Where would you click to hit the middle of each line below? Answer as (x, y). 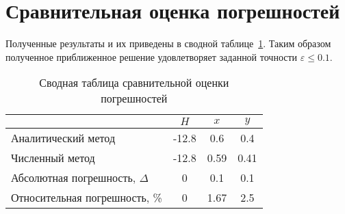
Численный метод (53, 158)
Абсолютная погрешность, (74, 178)
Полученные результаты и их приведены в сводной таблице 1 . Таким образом (168, 43)
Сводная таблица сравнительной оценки (134, 83)
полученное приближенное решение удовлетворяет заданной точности (152, 56)
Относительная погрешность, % (87, 198)
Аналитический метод (63, 138)
